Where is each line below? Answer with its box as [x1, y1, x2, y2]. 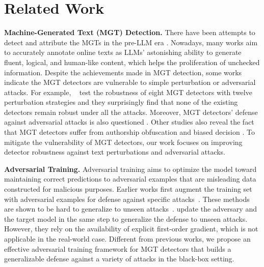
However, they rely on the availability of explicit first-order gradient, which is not [4, 223, 258, 234]
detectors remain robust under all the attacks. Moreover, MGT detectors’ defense [4, 106, 258, 117]
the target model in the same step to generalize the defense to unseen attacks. [4, 213, 248, 224]
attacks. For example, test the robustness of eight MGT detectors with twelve [4, 86, 252, 97]
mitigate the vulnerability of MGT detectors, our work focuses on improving [4, 136, 243, 147]
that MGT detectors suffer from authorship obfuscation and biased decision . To [4, 127, 255, 137]
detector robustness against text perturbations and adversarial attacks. [4, 146, 226, 157]
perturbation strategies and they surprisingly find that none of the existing [4, 97, 238, 107]
